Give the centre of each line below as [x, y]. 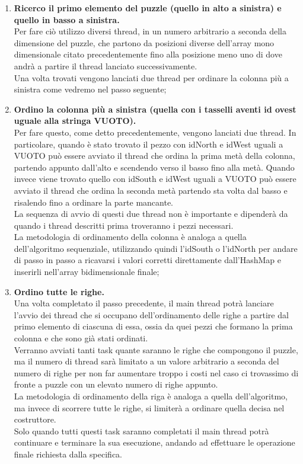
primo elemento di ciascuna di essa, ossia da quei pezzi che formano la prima [153, 326]
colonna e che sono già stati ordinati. [81, 338]
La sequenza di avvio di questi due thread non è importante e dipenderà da [151, 214]
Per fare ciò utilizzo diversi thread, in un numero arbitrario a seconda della [150, 31]
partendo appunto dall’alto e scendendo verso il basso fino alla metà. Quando [154, 167]
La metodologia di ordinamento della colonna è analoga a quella [130, 237]
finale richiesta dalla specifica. [68, 454]
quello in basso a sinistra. [67, 19]
